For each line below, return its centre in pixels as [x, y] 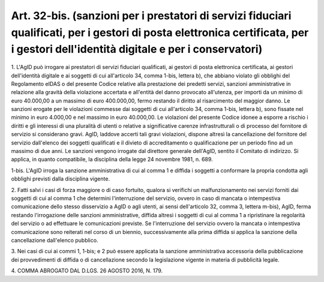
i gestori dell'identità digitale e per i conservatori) [137, 49]
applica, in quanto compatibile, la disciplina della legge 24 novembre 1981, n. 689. [112, 160]
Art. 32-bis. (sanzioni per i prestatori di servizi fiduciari [151, 16]
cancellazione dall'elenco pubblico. [55, 240]
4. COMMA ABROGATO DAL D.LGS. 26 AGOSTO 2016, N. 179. [87, 271]
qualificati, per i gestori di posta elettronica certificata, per [160, 32]
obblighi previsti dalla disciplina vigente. [61, 179]
